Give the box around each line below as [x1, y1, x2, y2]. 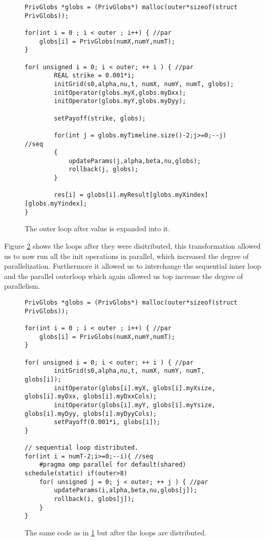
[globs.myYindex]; [25, 200, 87, 208]
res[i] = [54, 191, 84, 199]
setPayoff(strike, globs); [54, 114, 146, 122]
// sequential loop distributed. [25, 444, 138, 452]
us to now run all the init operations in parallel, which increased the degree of [4, 250, 249, 261]
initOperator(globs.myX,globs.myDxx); [54, 89, 186, 96]
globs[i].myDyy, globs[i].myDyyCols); [25, 410, 157, 417]
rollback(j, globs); [68, 166, 138, 173]
